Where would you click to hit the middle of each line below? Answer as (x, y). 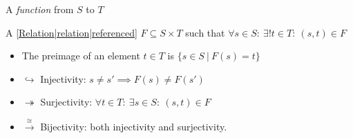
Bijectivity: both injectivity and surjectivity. (134, 126)
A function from (40, 9)
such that (205, 32)
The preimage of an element (81, 56)
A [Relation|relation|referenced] (71, 32)
